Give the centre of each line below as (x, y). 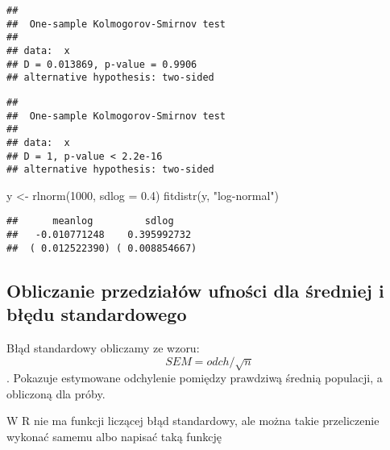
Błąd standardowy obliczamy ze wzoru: (103, 348)
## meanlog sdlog (90, 221)
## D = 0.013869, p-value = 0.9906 (102, 64)
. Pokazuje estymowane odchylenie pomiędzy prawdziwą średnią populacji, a (195, 378)
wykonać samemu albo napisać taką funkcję (114, 436)
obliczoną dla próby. (56, 393)
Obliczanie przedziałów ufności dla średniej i (195, 290)
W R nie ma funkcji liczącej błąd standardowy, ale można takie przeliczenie (193, 421)
